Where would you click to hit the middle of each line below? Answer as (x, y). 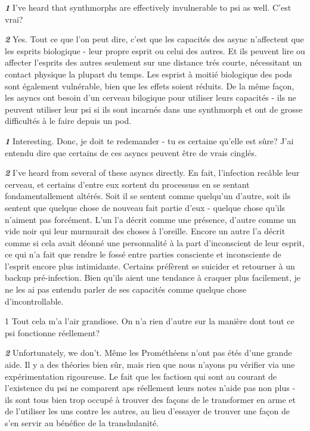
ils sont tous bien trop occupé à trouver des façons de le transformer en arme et (150, 399)
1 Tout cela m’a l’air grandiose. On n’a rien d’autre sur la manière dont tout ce (150, 321)
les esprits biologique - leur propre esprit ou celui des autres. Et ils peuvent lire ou (155, 50)
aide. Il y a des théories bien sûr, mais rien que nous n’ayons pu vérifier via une (150, 365)
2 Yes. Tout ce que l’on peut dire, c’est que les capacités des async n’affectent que (154, 39)
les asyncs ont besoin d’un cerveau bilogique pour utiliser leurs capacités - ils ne (151, 97)
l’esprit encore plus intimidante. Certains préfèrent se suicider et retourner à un (150, 266)
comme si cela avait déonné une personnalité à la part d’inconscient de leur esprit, (155, 242)
